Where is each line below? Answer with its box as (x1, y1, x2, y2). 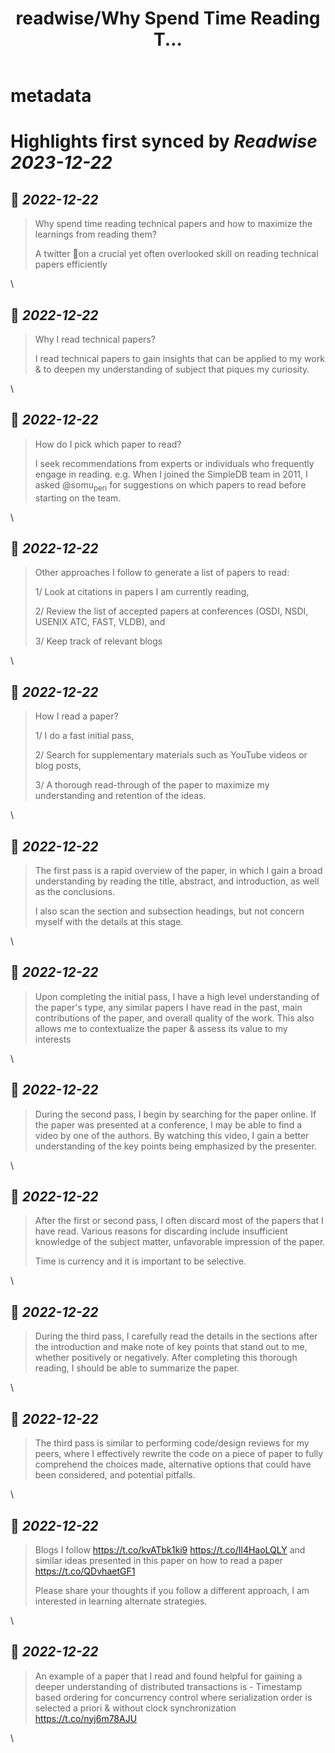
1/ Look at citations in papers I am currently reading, (34, 586, 250, 598)
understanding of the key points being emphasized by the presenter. (34, 1140, 317, 1152)
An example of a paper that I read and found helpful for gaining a (34, 1670, 303, 1682)
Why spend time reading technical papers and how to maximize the (34, 218, 313, 230)
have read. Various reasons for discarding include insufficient (34, 1225, 288, 1237)
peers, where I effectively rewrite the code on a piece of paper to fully (34, 1448, 324, 1460)
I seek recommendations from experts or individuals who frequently (34, 457, 315, 469)
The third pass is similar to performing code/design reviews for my (34, 1437, 310, 1449)
